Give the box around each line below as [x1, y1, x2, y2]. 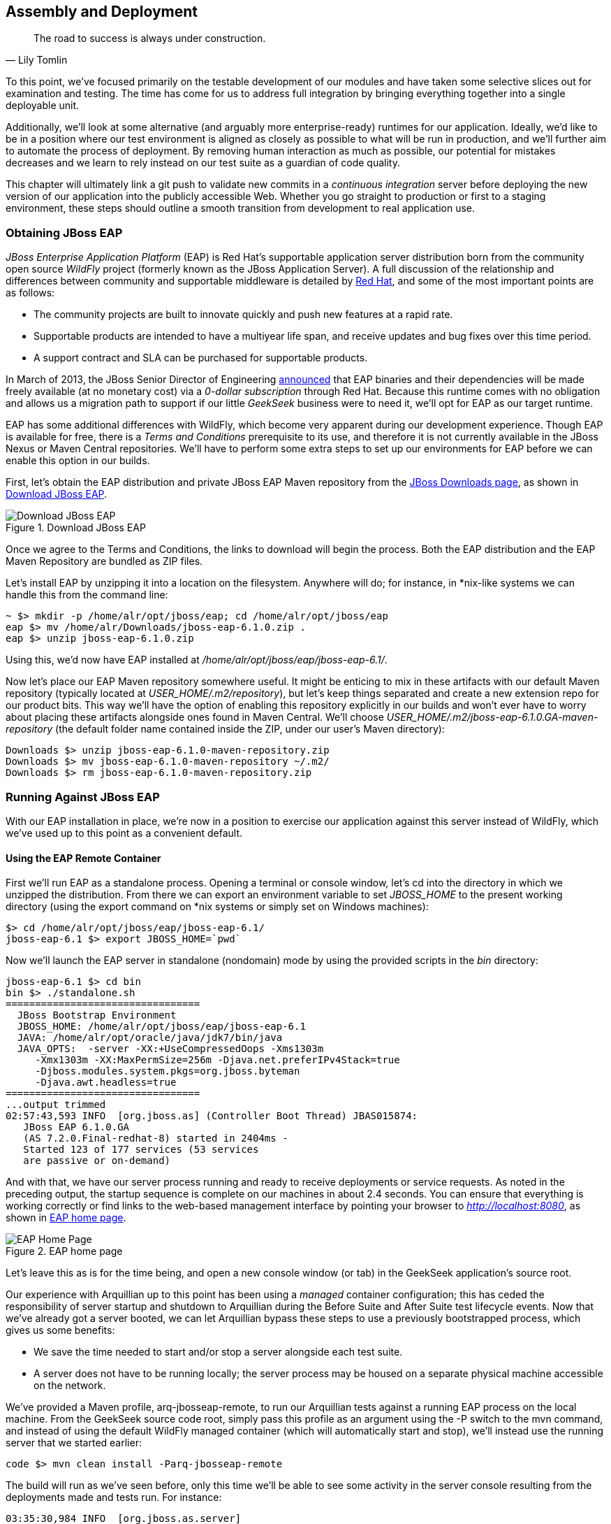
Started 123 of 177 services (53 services [23, 1144, 259, 1156]
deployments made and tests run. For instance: [6, 1491, 222, 1504]
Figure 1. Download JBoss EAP [6, 522, 146, 534]
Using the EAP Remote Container [6, 851, 161, 864]
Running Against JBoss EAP [6, 789, 160, 804]
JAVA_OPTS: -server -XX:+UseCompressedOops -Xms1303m [17, 1043, 324, 1055]
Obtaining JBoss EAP [6, 225, 123, 240]
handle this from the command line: [6, 589, 168, 601]
